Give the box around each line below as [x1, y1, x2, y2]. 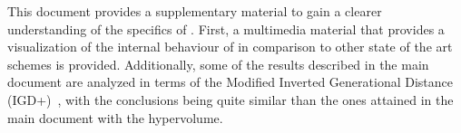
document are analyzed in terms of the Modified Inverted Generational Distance [7, 72, 453, 91]
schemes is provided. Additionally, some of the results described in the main [7, 54, 429, 73]
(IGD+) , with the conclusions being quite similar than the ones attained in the [7, 90, 454, 109]
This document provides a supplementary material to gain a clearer [7, 2, 382, 20]
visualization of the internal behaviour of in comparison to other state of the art [7, 37, 453, 56]
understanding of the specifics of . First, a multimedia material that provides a [7, 19, 445, 38]
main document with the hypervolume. [7, 108, 223, 127]
